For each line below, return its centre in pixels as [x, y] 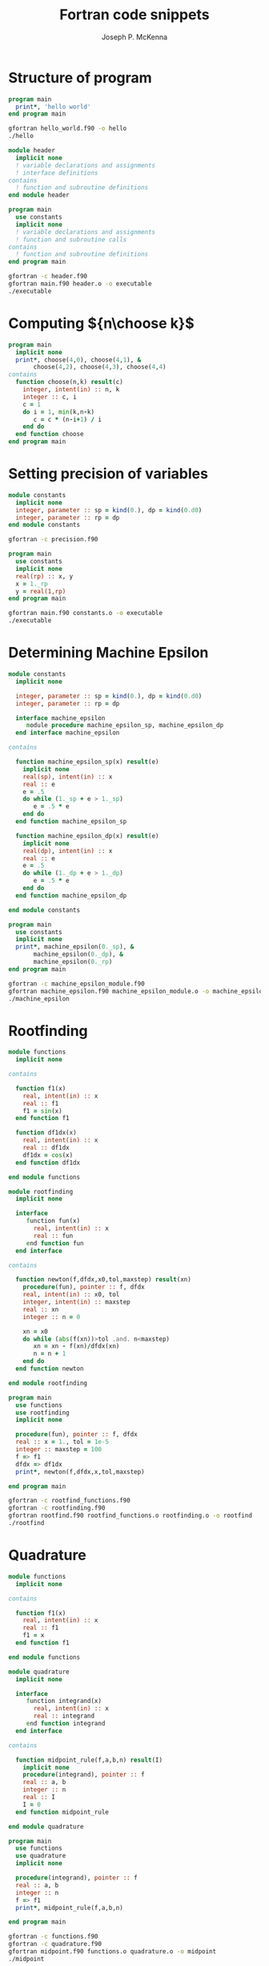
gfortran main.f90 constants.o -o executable [85, 613]
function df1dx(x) [46, 1133]
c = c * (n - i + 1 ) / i [68, 419]
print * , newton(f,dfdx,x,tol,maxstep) [80, 1472]
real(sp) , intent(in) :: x [68, 777]
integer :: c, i [50, 397]
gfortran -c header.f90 [48, 277]
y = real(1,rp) [41, 591]
